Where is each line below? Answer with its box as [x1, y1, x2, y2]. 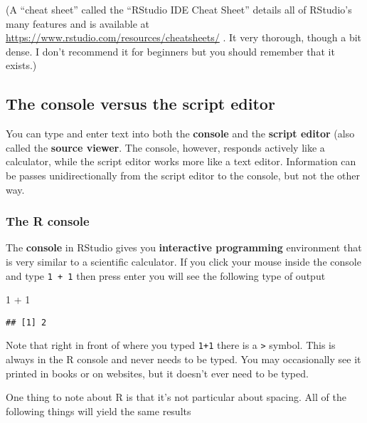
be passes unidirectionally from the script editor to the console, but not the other [6, 167, 360, 182]
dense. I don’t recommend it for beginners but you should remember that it [6, 43, 335, 58]
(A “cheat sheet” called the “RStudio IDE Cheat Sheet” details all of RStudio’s [6, 2, 352, 16]
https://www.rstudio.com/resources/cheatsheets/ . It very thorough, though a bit [6, 30, 362, 45]
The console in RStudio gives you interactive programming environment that [6, 240, 362, 255]
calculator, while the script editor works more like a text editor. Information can [6, 154, 356, 169]
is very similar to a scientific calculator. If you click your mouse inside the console [6, 254, 361, 268]
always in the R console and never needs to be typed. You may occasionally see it [6, 352, 361, 367]
